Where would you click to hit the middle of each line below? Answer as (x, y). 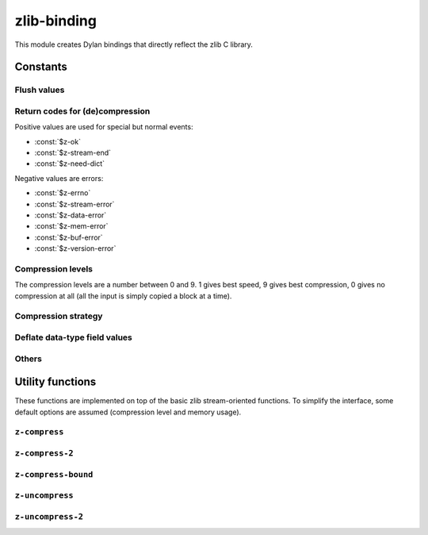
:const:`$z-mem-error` (71, 226)
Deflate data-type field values (73, 337)
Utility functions (55, 382)
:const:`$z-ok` (57, 141)
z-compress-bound (54, 474)
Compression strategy (59, 316)
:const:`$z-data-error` (71, 215)
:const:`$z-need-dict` (70, 164)
